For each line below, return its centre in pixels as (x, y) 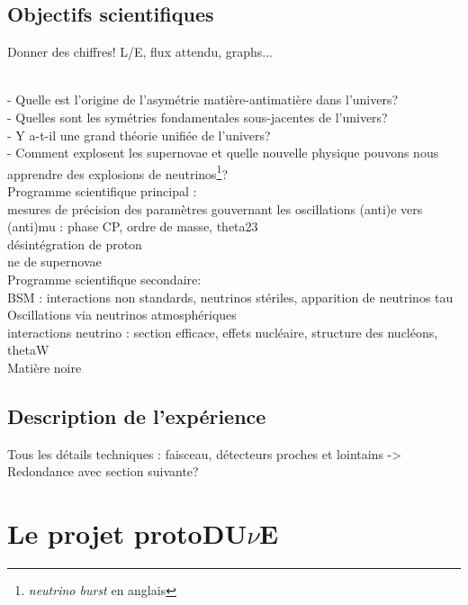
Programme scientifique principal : (102, 191)
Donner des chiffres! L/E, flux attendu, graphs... (140, 52)
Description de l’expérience (137, 415)
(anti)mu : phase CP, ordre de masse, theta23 (133, 226)
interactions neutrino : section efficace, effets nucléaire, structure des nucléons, (223, 332)
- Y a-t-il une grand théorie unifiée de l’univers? (139, 135)
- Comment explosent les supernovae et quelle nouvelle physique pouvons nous (223, 153)
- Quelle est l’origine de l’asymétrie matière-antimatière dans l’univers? (203, 99)
